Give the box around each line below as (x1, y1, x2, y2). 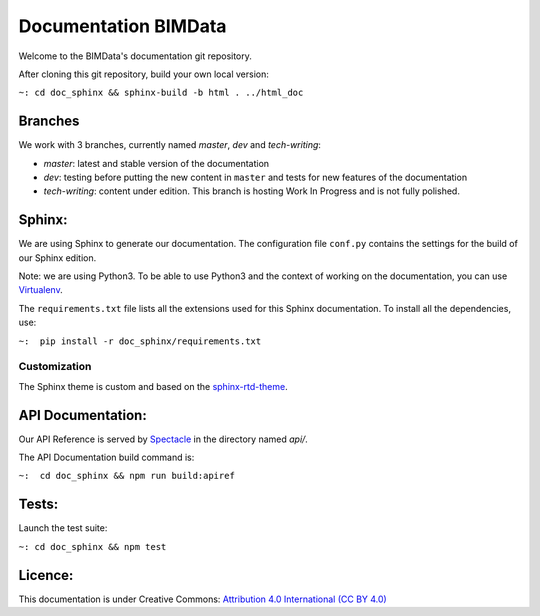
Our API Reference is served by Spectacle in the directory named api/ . (18, 433, 309, 445)
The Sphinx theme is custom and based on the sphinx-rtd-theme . (18, 380, 289, 392)
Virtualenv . (18, 284, 64, 296)
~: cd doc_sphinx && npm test (18, 541, 167, 552)
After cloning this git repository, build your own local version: (18, 68, 270, 80)
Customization (18, 360, 92, 374)
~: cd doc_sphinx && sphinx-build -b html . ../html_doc (18, 87, 304, 99)
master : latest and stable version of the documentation (43, 157, 270, 169)
